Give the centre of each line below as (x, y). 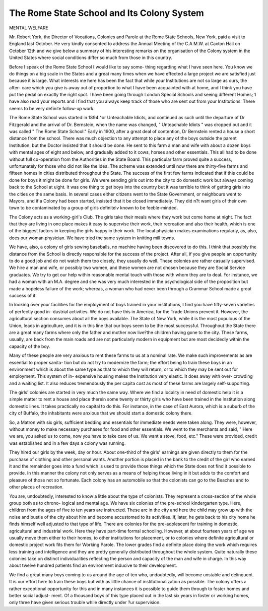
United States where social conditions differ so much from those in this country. (91, 58)
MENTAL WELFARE (29, 28)
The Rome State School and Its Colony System (107, 13)
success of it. (23, 296)
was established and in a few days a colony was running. (67, 443)
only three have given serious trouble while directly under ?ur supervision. (85, 603)
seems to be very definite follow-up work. (52, 108)
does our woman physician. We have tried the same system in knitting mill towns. (92, 238)
